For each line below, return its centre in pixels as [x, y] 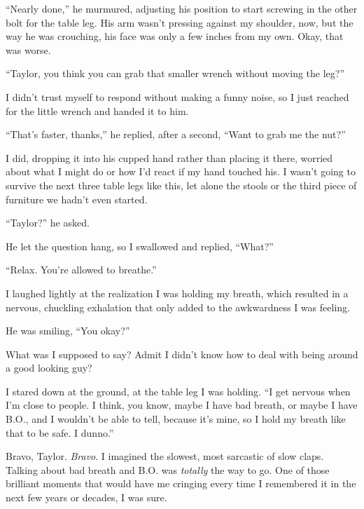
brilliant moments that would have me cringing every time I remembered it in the [181, 483]
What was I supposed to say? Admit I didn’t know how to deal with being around [182, 354]
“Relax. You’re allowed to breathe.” [81, 270]
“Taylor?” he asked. [48, 223]
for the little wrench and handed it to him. [97, 110]
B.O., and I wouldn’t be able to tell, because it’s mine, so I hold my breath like [176, 419]
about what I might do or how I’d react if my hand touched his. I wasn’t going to [181, 171]
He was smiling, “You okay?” [68, 331]
